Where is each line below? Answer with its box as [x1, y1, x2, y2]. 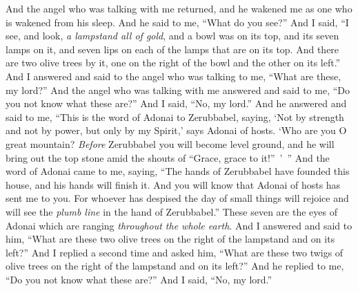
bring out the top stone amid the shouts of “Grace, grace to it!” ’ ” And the [6, 150, 330, 165]
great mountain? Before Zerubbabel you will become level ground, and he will [6, 136, 335, 151]
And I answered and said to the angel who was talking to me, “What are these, [6, 68, 341, 83]
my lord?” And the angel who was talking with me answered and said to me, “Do [6, 82, 350, 97]
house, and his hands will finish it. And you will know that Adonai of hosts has [6, 177, 341, 191]
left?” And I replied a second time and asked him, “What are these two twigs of [6, 245, 344, 259]
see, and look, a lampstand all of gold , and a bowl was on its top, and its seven [6, 28, 339, 43]
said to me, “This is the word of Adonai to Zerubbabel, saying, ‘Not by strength [6, 109, 344, 124]
